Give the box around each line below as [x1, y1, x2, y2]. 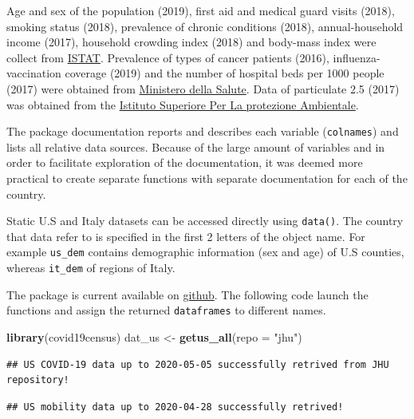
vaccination [6, 65, 61, 81]
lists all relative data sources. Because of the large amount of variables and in [6, 138, 385, 155]
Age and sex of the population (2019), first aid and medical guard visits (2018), [6, 2, 395, 18]
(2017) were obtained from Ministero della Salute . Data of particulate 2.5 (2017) [6, 80, 400, 97]
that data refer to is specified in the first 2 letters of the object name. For [6, 227, 365, 244]
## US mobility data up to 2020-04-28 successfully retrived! [6, 401, 344, 413]
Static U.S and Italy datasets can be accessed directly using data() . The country [6, 212, 404, 229]
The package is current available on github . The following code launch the [6, 286, 369, 302]
